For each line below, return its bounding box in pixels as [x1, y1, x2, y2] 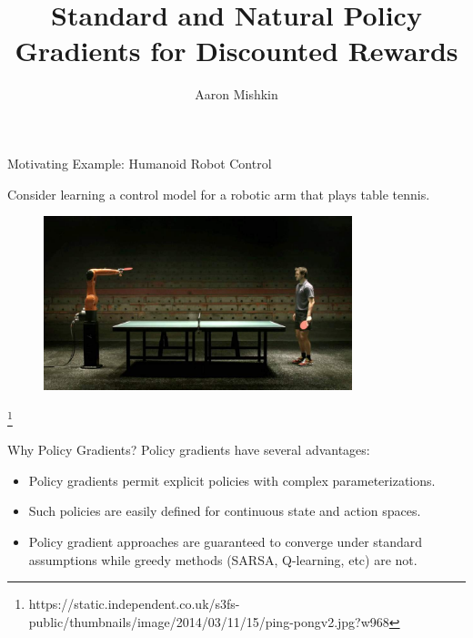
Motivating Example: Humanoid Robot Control [7, 153, 272, 172]
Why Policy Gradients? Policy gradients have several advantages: [7, 440, 370, 459]
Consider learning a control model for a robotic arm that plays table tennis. [7, 184, 430, 203]
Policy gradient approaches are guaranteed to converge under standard [28, 532, 423, 551]
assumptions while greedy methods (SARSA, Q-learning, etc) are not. [28, 550, 418, 569]
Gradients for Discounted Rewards [15, 32, 458, 69]
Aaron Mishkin [195, 85, 278, 104]
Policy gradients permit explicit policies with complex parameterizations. [28, 470, 436, 489]
